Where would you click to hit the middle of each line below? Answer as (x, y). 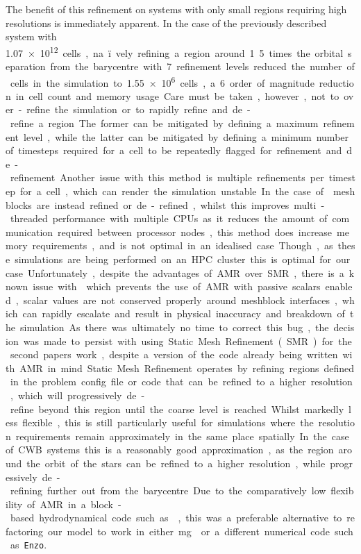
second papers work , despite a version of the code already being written (174, 354)
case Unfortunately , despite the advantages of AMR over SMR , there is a (175, 272)
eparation (26, 66)
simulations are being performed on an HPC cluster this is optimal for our (183, 259)
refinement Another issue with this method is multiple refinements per (167, 177)
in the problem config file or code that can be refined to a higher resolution (181, 381)
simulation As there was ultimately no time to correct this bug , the (174, 327)
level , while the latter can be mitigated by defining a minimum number (186, 136)
